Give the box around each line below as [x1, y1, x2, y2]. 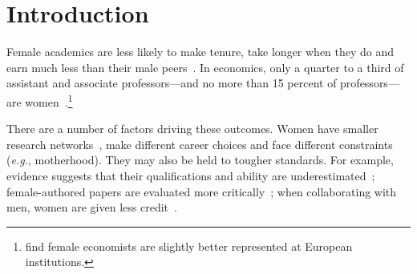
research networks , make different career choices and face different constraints [6, 135, 393, 152]
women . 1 [25, 91, 73, 110]
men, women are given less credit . [6, 199, 177, 216]
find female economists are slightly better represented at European [25, 237, 353, 254]
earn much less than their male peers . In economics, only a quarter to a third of [6, 58, 404, 75]
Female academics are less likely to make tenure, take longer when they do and [6, 43, 395, 60]
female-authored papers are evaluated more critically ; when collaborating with [6, 183, 397, 199]
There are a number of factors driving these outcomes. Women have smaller [6, 120, 379, 137]
